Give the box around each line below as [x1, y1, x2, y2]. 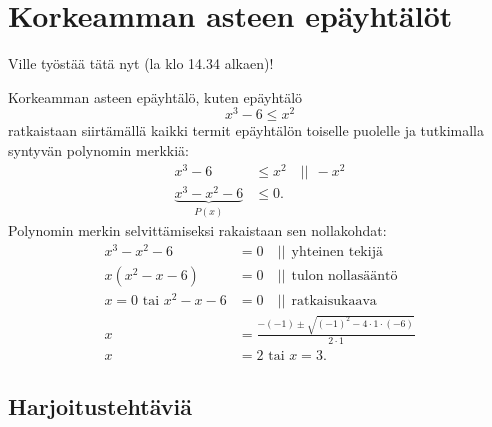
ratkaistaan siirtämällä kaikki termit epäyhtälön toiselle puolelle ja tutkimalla [8, 120, 484, 141]
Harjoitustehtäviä [8, 391, 192, 422]
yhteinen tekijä [291, 244, 383, 259]
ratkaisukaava [291, 294, 377, 309]
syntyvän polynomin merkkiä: [8, 139, 189, 160]
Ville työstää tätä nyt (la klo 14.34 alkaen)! [8, 53, 274, 74]
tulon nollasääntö [291, 268, 398, 283]
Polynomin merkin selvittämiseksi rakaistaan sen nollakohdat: [8, 220, 387, 241]
